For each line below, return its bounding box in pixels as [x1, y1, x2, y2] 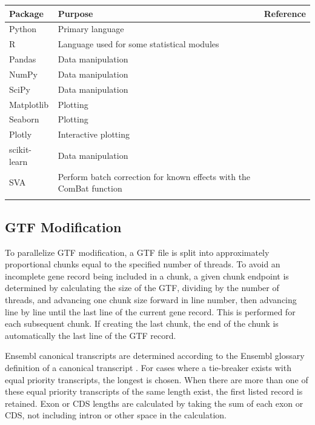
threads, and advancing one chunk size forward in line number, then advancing [5, 293, 297, 306]
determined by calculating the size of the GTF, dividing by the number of [5, 281, 279, 294]
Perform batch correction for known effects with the [58, 170, 251, 182]
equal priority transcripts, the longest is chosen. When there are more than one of [5, 373, 308, 386]
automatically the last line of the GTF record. [5, 329, 176, 341]
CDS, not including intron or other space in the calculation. [5, 409, 227, 421]
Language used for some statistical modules [58, 38, 219, 50]
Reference [264, 7, 306, 19]
